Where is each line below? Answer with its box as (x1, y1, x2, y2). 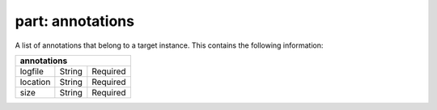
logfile (19, 66, 45, 77)
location (19, 76, 51, 87)
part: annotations (15, 12, 135, 30)
